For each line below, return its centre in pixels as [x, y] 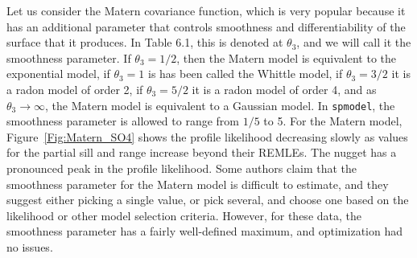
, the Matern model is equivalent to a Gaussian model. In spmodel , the [220, 105]
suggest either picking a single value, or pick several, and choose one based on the [208, 200]
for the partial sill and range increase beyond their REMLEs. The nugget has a [202, 152]
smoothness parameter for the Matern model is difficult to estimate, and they [198, 184]
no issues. [30, 246]
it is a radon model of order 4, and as [284, 89]
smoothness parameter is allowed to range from [123, 121]
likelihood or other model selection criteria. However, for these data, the [184, 215]
